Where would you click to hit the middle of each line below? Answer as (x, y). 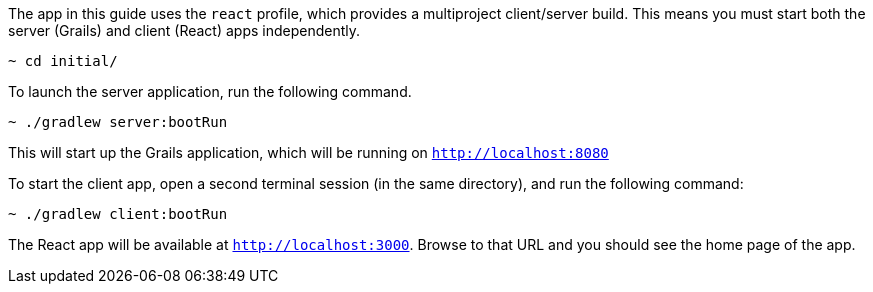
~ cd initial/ (63, 61)
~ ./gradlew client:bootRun (118, 214)
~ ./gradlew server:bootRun (118, 122)
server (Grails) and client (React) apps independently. (184, 30)
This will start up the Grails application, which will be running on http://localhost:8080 (308, 152)
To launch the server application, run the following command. (210, 91)
